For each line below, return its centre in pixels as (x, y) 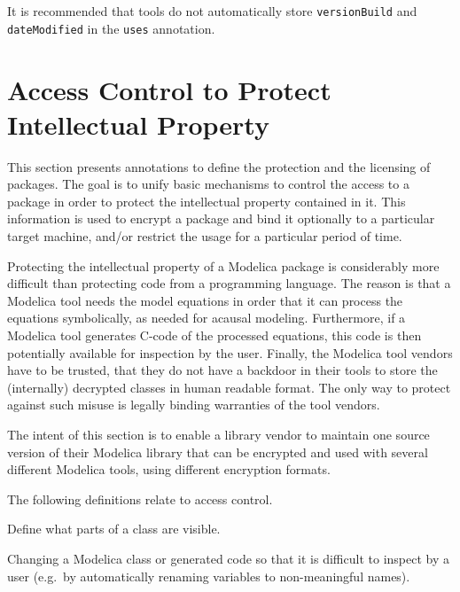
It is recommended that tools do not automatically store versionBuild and (212, 11)
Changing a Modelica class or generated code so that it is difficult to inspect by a (228, 558)
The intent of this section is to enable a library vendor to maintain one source (218, 434)
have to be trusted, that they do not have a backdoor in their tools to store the (222, 370)
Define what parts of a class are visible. (114, 529)
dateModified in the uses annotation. (111, 28)
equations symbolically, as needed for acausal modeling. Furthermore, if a (207, 318)
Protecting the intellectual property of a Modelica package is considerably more (223, 265)
